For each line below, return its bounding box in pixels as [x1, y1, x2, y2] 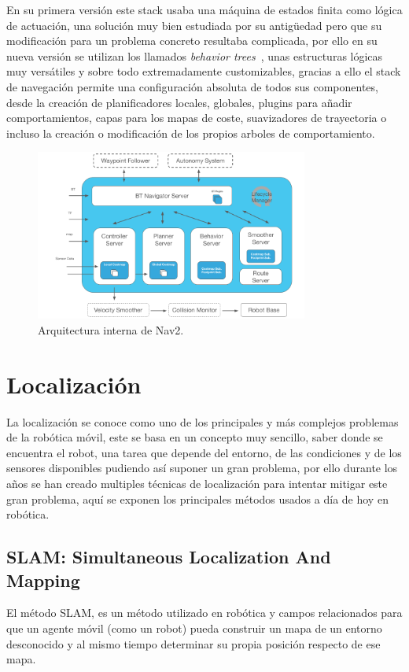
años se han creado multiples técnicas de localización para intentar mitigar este [6, 475, 388, 492]
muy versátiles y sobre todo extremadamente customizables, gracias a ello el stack [6, 63, 401, 79]
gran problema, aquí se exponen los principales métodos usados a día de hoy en [6, 490, 389, 507]
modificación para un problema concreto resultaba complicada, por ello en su [6, 32, 378, 49]
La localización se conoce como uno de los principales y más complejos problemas [6, 413, 399, 430]
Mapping [6, 567, 80, 592]
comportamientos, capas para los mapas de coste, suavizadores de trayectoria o [6, 109, 387, 126]
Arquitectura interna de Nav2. [38, 321, 184, 338]
